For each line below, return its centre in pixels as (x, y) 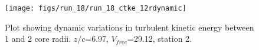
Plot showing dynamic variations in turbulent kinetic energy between (129, 27)
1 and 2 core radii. (38, 39)
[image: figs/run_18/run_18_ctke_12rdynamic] (96, 8)
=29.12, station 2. (160, 39)
